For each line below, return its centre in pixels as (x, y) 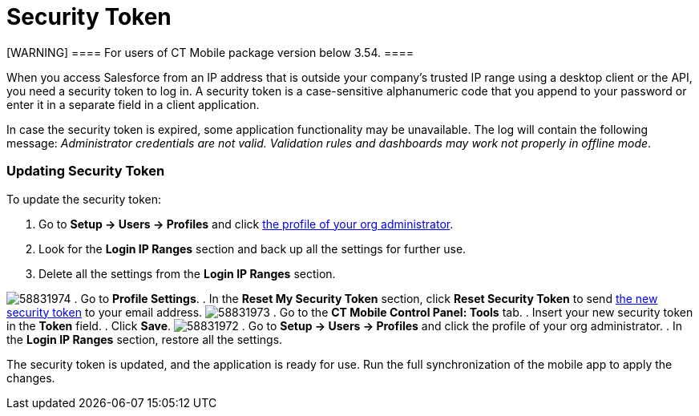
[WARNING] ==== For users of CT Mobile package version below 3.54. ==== (210, 52)
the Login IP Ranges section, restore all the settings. (145, 339)
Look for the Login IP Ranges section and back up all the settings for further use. (253, 248)
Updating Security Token (86, 171)
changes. (31, 378)
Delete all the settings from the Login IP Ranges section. (187, 273)
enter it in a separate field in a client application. (133, 104)
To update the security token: (84, 199)
